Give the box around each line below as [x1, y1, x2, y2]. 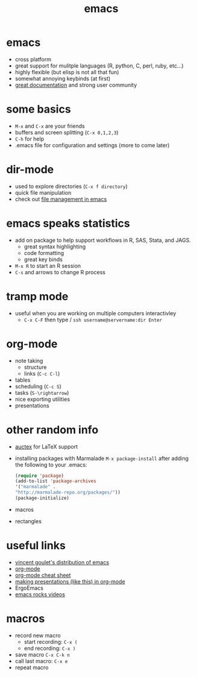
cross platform [14, 55, 51, 63]
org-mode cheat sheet [14, 572, 71, 579]
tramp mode [6, 289, 69, 303]
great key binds [23, 256, 63, 263]
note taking [14, 357, 43, 364]
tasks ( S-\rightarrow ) [14, 389, 69, 396]
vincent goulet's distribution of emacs [14, 558, 110, 565]
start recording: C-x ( [23, 638, 78, 645]
